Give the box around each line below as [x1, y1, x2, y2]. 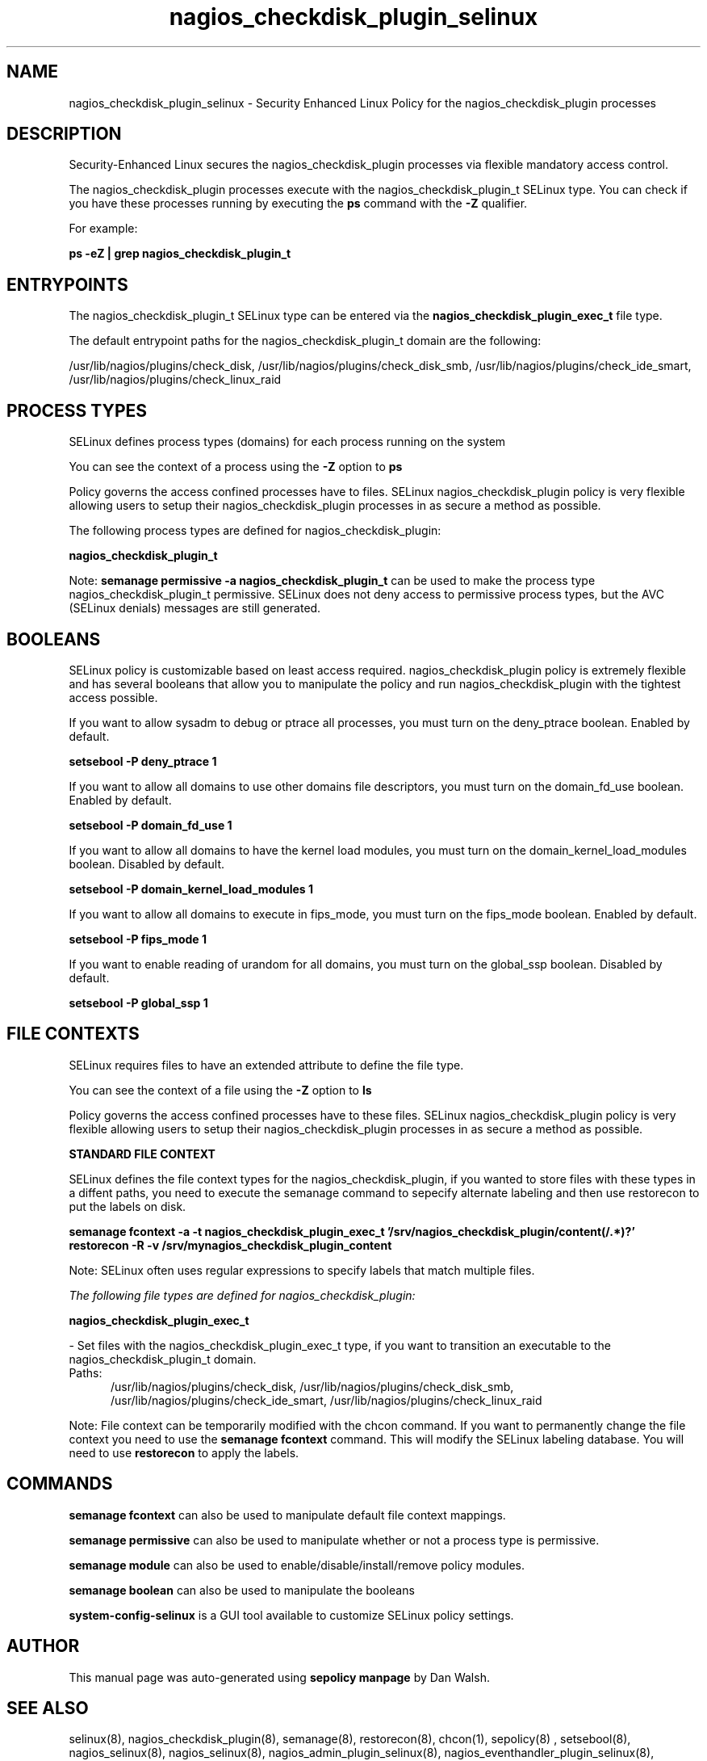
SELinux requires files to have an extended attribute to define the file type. [69, 1057, 464, 1072]
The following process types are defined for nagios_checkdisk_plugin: [69, 523, 441, 538]
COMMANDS [6, 1473, 113, 1494]
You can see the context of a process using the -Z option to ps [69, 460, 403, 474]
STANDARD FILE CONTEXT [69, 1146, 215, 1161]
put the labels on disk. [69, 1199, 186, 1213]
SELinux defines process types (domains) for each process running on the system [69, 435, 506, 449]
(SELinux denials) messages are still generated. [69, 601, 321, 616]
